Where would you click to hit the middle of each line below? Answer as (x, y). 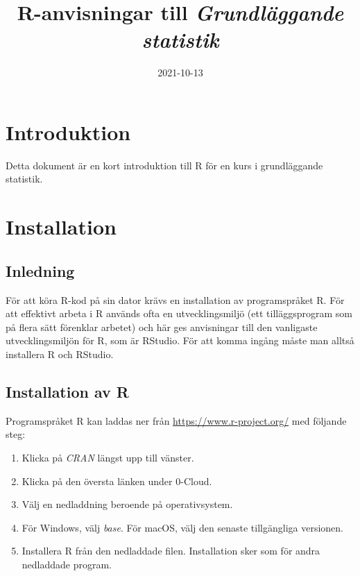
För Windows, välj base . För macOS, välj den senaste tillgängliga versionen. (182, 527)
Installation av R (67, 391)
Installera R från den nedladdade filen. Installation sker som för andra (171, 551)
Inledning (40, 270)
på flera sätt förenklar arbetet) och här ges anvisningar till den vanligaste (162, 327)
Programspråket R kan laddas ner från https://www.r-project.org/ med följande (176, 420)
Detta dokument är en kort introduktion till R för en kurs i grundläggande (164, 165)
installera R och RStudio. (60, 354)
